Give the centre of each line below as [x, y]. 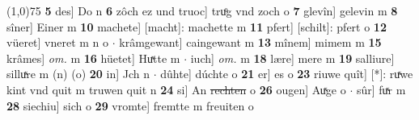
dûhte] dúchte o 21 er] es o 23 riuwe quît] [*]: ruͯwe [287, 74]
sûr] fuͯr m [381, 89]
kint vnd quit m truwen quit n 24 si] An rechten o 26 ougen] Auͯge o [176, 89]
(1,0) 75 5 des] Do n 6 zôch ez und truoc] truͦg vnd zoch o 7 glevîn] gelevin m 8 [202, 10]
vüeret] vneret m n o [58, 42]
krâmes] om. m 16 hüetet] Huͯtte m [93, 58]
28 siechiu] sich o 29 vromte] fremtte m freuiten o [130, 105]
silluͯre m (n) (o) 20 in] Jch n [78, 74]
